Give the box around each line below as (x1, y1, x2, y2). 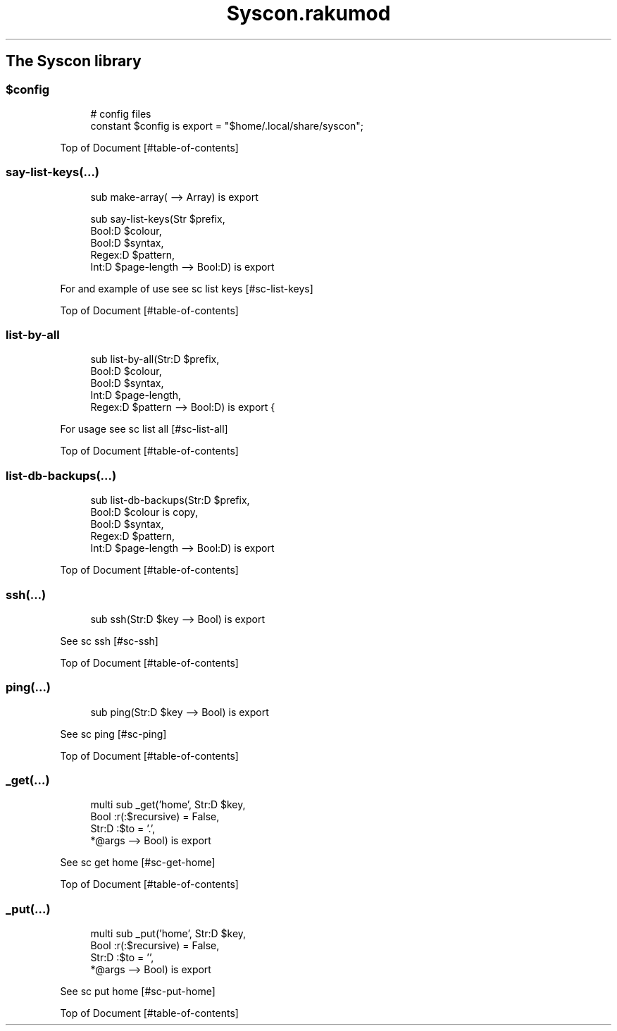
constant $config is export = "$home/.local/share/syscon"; (90, 119, 364, 132)
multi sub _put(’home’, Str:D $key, (90, 927, 247, 940)
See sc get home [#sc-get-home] (60, 856, 216, 869)
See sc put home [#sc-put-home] (60, 985, 216, 998)
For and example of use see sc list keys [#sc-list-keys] (60, 282, 313, 295)
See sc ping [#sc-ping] (60, 727, 167, 740)
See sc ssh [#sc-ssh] (60, 634, 158, 647)
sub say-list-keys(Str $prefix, (90, 212, 225, 225)
